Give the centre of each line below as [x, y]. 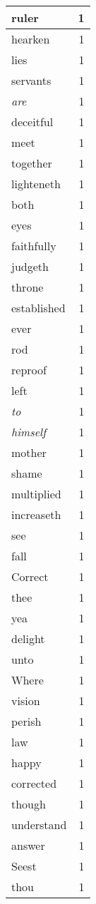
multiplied [36, 494]
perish [26, 721]
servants [31, 80]
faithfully [34, 246]
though [29, 804]
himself [29, 432]
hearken [31, 39]
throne [28, 287]
